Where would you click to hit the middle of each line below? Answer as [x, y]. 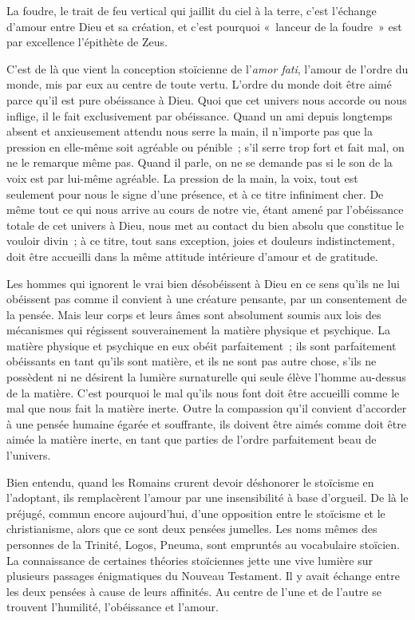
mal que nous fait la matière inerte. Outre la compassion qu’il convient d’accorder [207, 408]
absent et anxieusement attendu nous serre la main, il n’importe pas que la [190, 131]
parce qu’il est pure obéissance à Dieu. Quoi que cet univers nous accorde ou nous [207, 99]
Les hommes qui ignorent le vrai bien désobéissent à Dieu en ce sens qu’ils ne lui [203, 283]
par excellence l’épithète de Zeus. [87, 42]
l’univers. [29, 455]
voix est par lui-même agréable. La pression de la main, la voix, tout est [182, 178]
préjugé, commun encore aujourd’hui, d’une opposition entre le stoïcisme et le [196, 513]
